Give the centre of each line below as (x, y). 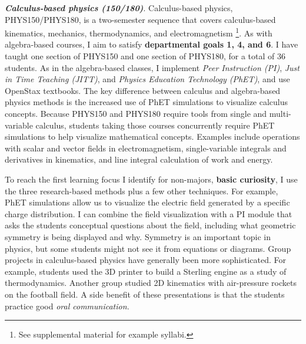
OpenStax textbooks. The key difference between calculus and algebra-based (143, 90)
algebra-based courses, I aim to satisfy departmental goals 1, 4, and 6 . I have (152, 44)
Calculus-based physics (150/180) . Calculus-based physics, (119, 8)
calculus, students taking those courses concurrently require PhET (155, 125)
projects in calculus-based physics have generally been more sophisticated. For (146, 260)
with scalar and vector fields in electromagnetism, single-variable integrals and (146, 148)
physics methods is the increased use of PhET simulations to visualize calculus (147, 102)
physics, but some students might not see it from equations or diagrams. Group (148, 248)
